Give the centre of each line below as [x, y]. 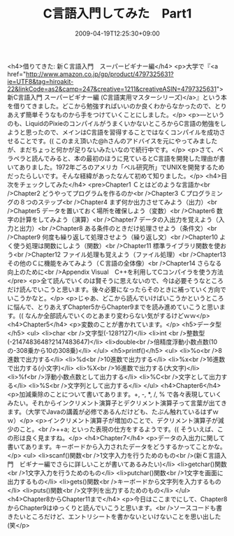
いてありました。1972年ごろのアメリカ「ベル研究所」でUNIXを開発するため [116, 167]
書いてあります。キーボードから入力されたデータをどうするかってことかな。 [117, 447]
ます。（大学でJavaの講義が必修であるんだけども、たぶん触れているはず [110, 412]
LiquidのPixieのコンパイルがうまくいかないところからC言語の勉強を [123, 123]
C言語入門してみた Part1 [117, 14]
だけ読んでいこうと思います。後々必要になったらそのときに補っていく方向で [117, 289]
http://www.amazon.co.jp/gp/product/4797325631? [100, 74]
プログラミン [205, 193]
